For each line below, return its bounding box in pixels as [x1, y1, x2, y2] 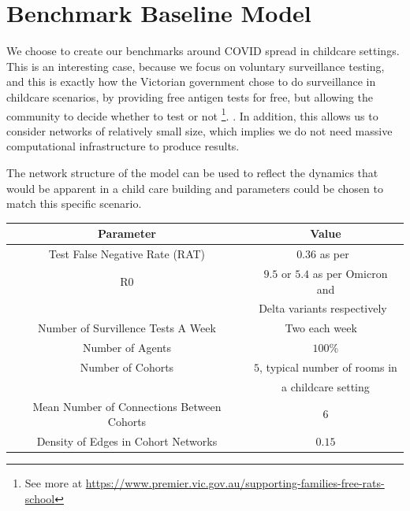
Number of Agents [82, 339, 172, 356]
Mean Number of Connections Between [32, 398, 222, 414]
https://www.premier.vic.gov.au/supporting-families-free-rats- [85, 475, 385, 491]
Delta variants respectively [259, 300, 387, 317]
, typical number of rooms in [259, 358, 397, 375]
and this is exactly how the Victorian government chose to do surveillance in [6, 73, 376, 90]
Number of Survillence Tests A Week [38, 320, 216, 336]
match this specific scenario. [6, 195, 142, 212]
